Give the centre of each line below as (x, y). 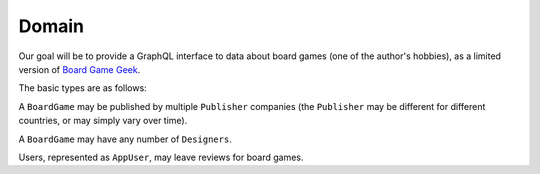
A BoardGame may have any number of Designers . (125, 139)
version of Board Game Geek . (79, 69)
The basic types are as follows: (82, 88)
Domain (51, 26)
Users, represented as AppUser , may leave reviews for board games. (161, 157)
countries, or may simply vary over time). (103, 121)
